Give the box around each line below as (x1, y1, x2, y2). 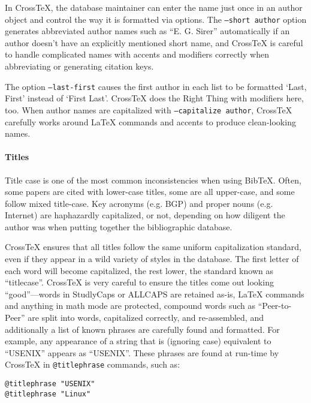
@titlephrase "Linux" (5, 389, 91, 398)
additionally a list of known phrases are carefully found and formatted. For (5, 323, 280, 335)
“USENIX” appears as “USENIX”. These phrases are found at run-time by (5, 346, 279, 359)
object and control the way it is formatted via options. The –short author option (5, 13, 307, 25)
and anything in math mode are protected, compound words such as (5, 299, 256, 312)
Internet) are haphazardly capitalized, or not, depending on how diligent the (5, 209, 285, 221)
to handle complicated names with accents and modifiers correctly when (5, 48, 269, 61)
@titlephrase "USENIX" (5, 380, 95, 389)
